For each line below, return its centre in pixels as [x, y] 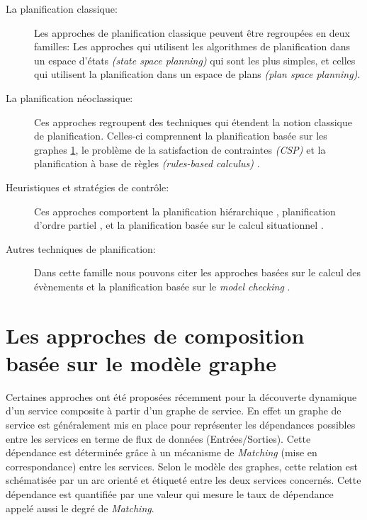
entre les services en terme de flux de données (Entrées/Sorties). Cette [158, 438]
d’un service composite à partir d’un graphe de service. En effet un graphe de [174, 411]
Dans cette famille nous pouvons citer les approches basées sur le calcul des [197, 272]
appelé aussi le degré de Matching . [80, 508]
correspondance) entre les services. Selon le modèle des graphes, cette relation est [182, 466]
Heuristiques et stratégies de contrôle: [87, 187]
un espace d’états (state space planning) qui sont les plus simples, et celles [195, 60]
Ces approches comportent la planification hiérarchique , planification [185, 211]
